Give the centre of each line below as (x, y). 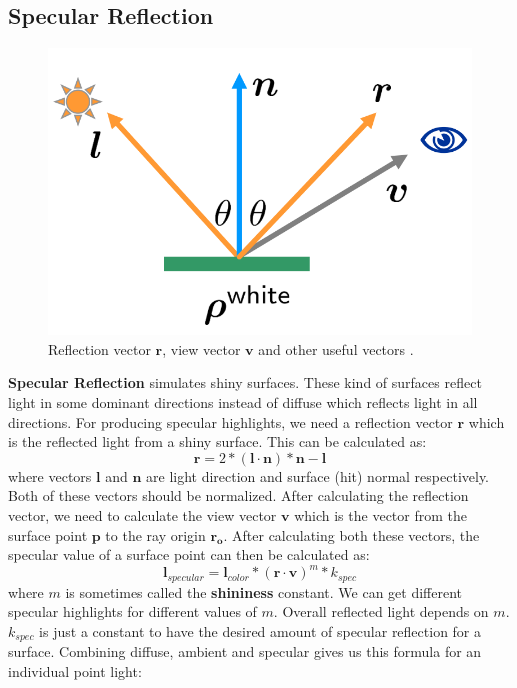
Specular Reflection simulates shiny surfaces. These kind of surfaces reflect (245, 382)
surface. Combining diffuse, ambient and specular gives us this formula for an (245, 651)
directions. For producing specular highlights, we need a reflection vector (230, 421)
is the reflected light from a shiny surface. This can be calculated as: (217, 441)
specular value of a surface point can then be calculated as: (189, 554)
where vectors (50, 475)
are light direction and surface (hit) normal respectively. (318, 475)
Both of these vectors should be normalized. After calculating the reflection (238, 495)
